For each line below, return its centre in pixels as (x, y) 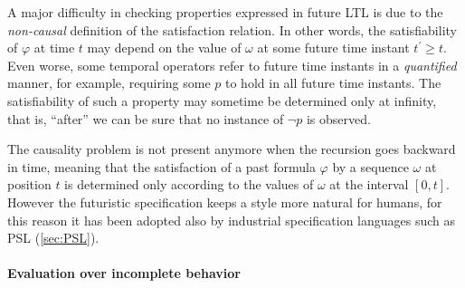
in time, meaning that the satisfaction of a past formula (161, 166)
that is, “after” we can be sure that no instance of (146, 118)
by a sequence (370, 166)
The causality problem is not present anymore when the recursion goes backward (232, 149)
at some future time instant (333, 48)
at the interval (369, 184)
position (29, 184)
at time (54, 48)
